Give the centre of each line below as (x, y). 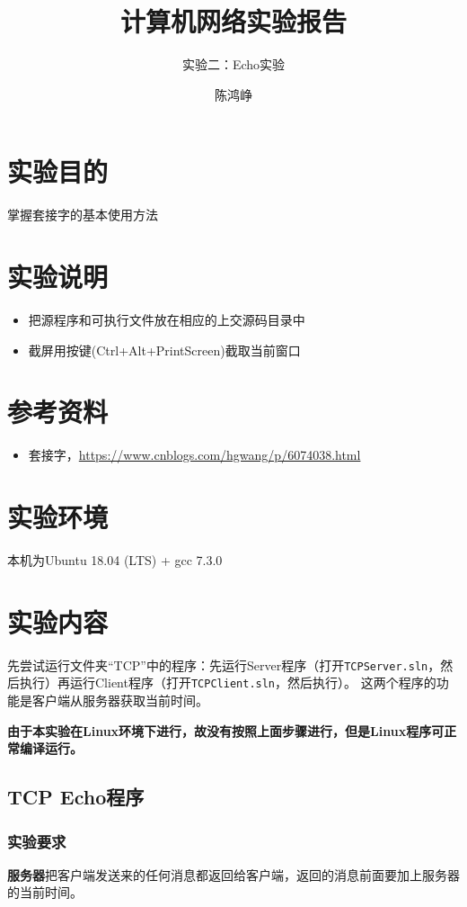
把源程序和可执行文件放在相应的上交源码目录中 (167, 319)
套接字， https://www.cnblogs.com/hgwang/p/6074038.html (194, 455)
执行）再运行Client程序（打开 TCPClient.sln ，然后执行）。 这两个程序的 (228, 682)
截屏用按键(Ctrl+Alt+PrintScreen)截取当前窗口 (164, 350)
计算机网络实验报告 (233, 21)
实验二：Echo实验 (233, 64)
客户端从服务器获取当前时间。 (120, 700)
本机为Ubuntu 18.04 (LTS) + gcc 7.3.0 (115, 560)
